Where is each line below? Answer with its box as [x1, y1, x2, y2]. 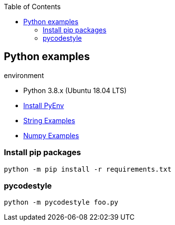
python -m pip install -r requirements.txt [4, 165, 172, 173]
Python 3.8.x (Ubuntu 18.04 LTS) [23, 86, 127, 95]
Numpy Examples [23, 131, 79, 140]
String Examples [23, 116, 75, 125]
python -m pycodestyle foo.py [4, 198, 119, 207]
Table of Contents [4, 2, 61, 11]
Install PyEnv [23, 101, 64, 110]
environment [4, 71, 44, 80]
